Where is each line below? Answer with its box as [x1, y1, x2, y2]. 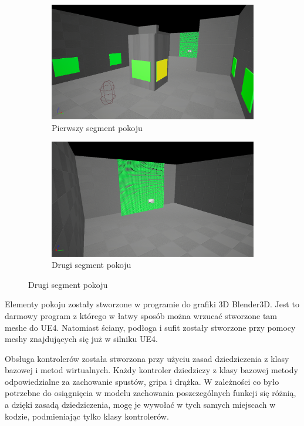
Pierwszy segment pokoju [52, 121, 143, 133]
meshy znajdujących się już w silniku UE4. [5, 333, 158, 345]
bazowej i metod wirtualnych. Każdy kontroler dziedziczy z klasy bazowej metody [5, 364, 298, 376]
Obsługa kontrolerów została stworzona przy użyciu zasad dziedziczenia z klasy [5, 352, 289, 364]
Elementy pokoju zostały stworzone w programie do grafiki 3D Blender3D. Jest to [5, 298, 299, 310]
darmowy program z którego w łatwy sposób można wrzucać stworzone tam [5, 309, 277, 321]
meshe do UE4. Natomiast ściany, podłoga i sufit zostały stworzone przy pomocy [5, 321, 296, 333]
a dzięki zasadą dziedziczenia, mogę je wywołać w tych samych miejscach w [5, 398, 276, 411]
